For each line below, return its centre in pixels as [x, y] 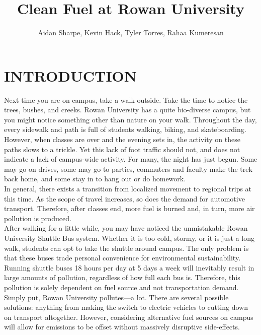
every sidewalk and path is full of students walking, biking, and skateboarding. [125, 129]
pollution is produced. [38, 218]
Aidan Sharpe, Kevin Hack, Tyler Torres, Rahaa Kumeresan [131, 32]
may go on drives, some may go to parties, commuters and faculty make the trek [128, 169]
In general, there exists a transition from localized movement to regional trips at [128, 188]
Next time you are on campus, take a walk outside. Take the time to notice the [126, 99]
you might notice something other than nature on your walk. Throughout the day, [130, 119]
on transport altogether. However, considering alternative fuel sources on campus [129, 317]
